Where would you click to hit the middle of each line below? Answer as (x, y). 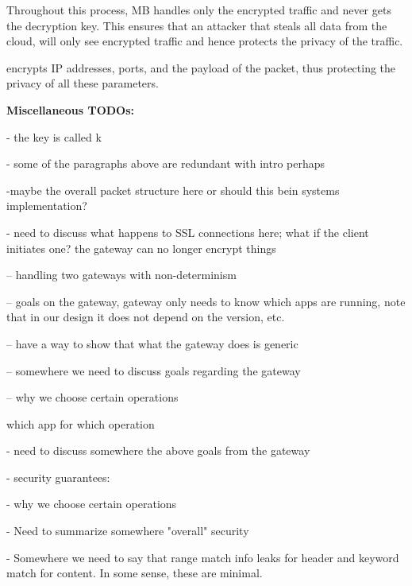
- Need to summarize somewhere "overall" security (128, 531)
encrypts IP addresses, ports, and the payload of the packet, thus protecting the (201, 67)
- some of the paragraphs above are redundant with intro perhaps (166, 163)
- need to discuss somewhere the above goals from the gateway (158, 450)
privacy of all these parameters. (83, 83)
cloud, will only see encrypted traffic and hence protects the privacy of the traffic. (205, 41)
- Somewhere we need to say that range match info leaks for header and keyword (203, 557)
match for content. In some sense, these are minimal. (135, 573)
